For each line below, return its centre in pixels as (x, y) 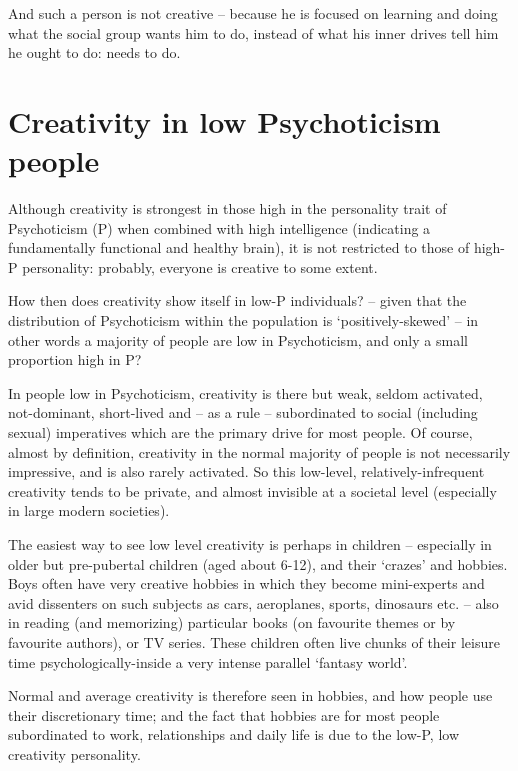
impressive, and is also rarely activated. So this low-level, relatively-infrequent (246, 471)
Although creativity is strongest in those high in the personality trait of (227, 208)
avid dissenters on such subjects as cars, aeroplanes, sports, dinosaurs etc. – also (253, 602)
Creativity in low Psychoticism (224, 120)
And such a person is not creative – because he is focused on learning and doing (253, 13)
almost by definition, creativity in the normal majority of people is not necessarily (259, 451)
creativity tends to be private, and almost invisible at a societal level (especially (252, 490)
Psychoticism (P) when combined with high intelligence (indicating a (219, 227)
